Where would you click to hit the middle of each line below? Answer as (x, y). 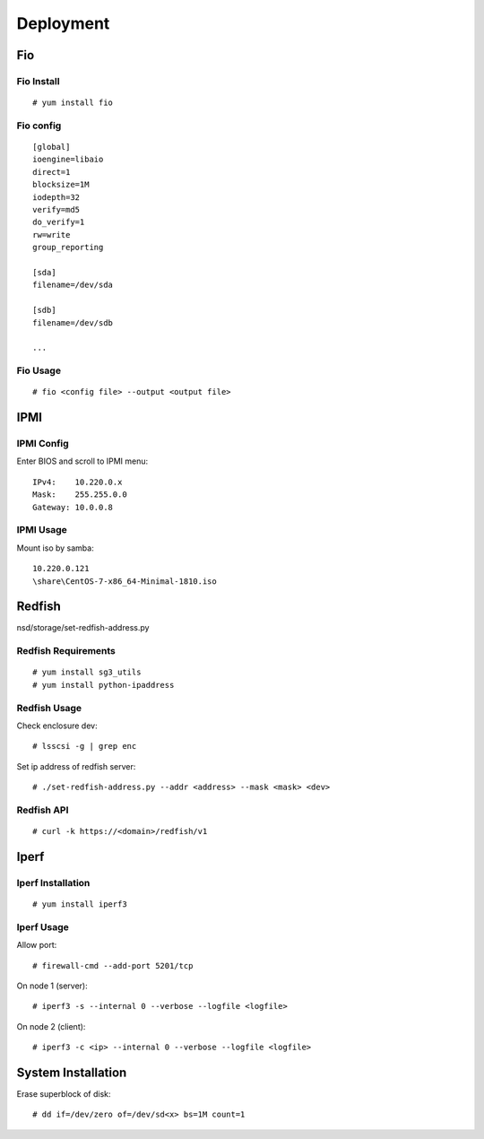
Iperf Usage (43, 926)
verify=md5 (56, 210)
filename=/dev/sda (73, 285)
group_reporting (68, 248)
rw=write (52, 235)
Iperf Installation (53, 883)
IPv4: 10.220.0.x (78, 482)
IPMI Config (43, 444)
